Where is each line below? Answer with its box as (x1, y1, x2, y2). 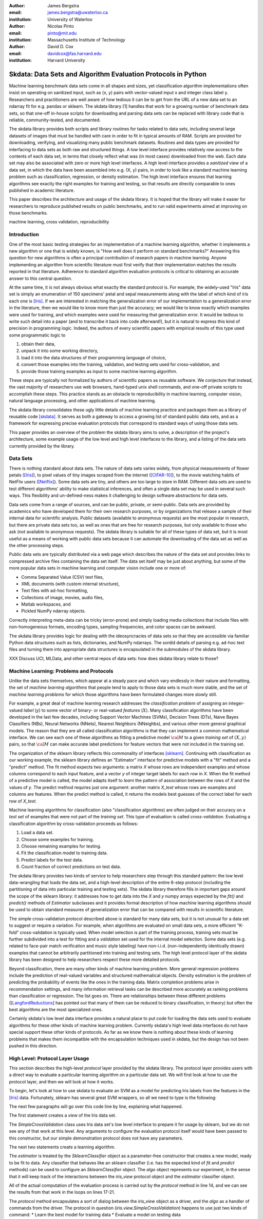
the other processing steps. (9, 542, 64, 548)
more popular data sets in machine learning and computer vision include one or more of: (9, 565, 187, 571)
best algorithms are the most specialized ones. (9, 1006, 103, 1012)
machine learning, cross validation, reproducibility (9, 219, 110, 225)
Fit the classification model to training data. (21, 850, 108, 856)
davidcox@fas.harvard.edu (47, 50, 102, 56)
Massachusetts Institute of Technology (47, 37, 126, 42)
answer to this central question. (9, 275, 73, 281)
